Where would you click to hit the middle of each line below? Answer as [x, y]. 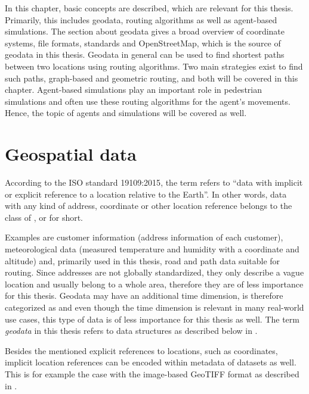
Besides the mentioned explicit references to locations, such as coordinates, [141, 350]
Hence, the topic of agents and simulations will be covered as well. [126, 113]
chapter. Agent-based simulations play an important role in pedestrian [133, 90]
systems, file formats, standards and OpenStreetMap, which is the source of [143, 43]
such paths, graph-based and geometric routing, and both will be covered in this [152, 78]
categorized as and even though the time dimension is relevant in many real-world [154, 307]
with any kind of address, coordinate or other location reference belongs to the [149, 206]
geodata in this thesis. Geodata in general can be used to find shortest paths [145, 54]
